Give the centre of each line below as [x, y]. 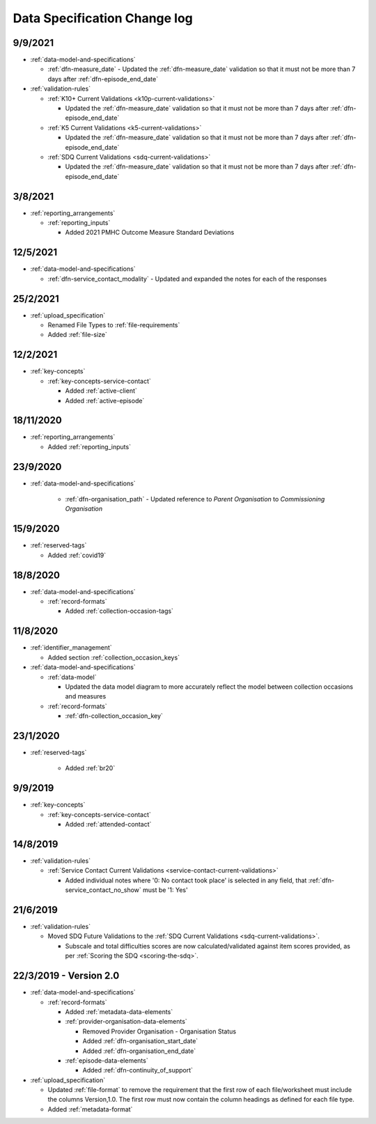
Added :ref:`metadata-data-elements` [119, 1012]
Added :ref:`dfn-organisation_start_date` [140, 1041]
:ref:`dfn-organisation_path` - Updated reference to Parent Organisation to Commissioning [195, 499]
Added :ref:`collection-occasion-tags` [119, 611]
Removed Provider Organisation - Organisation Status [159, 1031]
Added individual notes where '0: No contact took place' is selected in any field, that [186, 880]
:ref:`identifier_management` [71, 648]
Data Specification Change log [103, 18]
